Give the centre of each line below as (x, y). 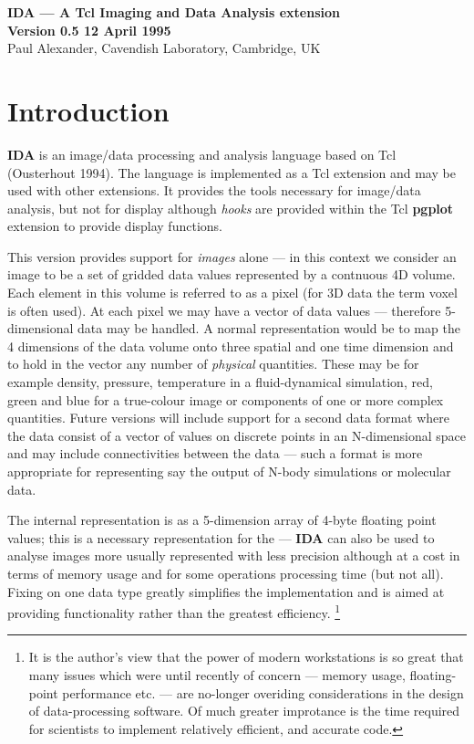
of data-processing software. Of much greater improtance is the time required (244, 711)
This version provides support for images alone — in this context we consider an (232, 256)
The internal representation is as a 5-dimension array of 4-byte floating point (222, 520)
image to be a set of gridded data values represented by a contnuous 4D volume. (232, 274)
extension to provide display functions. (115, 226)
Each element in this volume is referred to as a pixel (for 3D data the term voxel (232, 293)
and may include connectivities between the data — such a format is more (215, 453)
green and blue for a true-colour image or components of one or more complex (226, 399)
